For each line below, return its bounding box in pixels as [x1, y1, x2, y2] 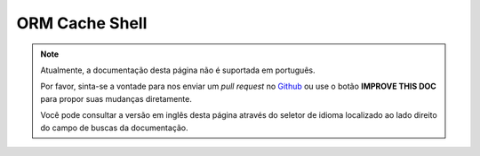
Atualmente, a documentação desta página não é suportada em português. [40, 65, 316, 75]
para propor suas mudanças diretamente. [40, 93, 193, 104]
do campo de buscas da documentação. [40, 122, 188, 133]
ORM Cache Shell [16, 13, 148, 33]
